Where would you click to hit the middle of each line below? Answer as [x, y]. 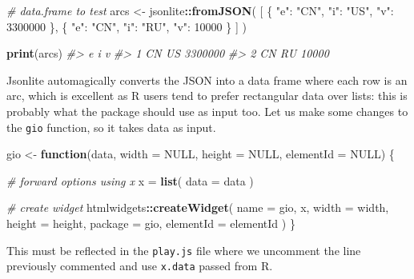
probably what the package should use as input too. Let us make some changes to [207, 111]
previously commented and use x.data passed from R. [140, 266]
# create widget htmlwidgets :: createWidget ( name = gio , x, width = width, [198, 207]
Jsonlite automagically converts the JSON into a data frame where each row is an [207, 80]
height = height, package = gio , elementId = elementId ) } [151, 223]
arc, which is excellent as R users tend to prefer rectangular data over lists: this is [207, 96]
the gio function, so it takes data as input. [111, 127]
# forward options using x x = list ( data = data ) [130, 180]
